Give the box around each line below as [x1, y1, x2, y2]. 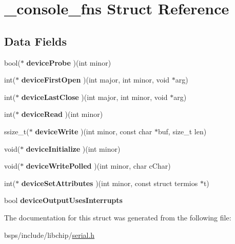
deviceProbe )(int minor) [26, 57, 111, 68]
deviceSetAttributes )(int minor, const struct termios [21, 177, 198, 188]
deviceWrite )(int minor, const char [35, 126, 152, 136]
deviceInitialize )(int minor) [26, 143, 121, 154]
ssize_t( [4, 126, 29, 136]
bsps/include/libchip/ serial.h [4, 229, 95, 240]
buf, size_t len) [158, 126, 207, 136]
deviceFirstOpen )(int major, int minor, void [21, 74, 170, 85]
